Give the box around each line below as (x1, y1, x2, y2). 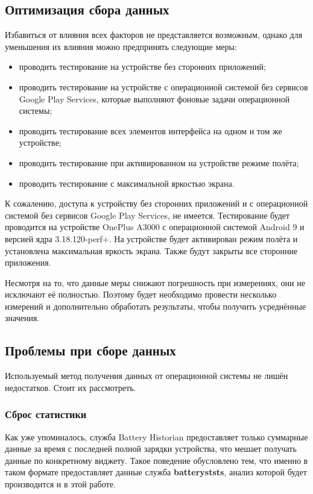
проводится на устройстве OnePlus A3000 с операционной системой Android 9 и (5, 220, 305, 233)
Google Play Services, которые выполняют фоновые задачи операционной (19, 92, 290, 105)
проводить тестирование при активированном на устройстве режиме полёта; (19, 156, 299, 169)
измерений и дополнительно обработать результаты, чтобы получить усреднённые (5, 299, 306, 312)
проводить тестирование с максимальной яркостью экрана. (19, 177, 235, 189)
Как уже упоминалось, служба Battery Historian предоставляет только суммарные (5, 430, 308, 443)
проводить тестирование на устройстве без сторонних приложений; (19, 60, 266, 73)
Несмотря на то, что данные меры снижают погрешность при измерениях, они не (5, 276, 305, 289)
